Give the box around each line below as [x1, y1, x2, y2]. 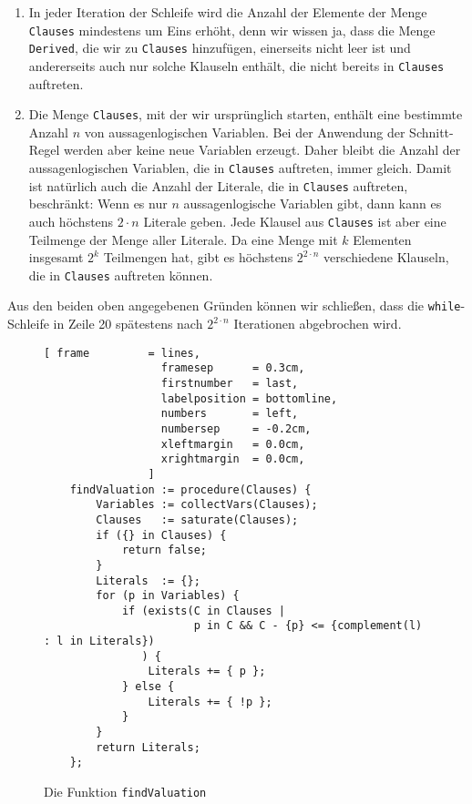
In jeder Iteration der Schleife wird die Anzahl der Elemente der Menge [28, 3, 427, 21]
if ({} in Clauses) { [96, 528, 227, 542]
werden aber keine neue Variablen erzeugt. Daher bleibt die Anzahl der [64, 140, 461, 159]
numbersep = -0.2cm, [160, 422, 312, 435]
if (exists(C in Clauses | [121, 604, 285, 617]
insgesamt [28, 248, 84, 267]
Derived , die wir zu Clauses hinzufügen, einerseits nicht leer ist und [28, 38, 411, 57]
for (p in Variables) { [96, 589, 240, 603]
